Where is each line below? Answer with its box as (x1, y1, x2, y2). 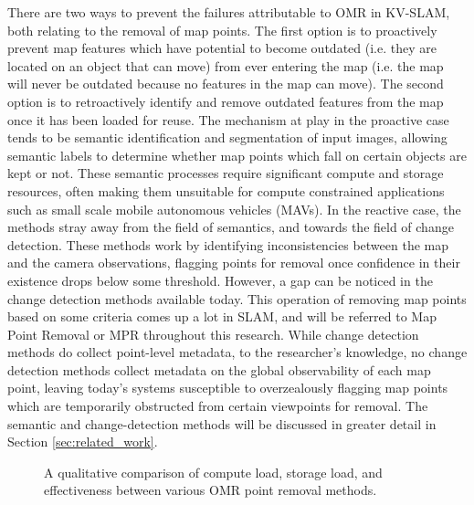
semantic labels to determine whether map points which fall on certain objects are (7, 145, 467, 164)
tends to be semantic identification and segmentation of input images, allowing (7, 128, 448, 147)
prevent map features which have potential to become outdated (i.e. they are (7, 38, 437, 58)
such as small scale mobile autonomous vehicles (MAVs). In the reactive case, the (7, 199, 461, 218)
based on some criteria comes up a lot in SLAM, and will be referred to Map (7, 307, 437, 326)
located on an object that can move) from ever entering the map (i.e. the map (7, 56, 444, 75)
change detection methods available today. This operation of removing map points (7, 289, 467, 308)
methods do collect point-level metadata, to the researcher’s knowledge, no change (7, 342, 468, 362)
